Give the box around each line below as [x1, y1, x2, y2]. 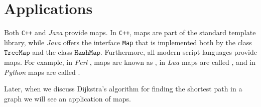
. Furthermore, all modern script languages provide [100, 47, 257, 57]
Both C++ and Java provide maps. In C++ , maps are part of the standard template [4, 27, 256, 38]
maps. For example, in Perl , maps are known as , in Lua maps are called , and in [4, 57, 256, 67]
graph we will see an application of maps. [4, 93, 131, 103]
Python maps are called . [4, 66, 80, 77]
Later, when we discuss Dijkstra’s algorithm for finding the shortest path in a [4, 83, 242, 94]
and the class [32, 47, 72, 57]
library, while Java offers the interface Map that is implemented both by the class [4, 37, 252, 47]
